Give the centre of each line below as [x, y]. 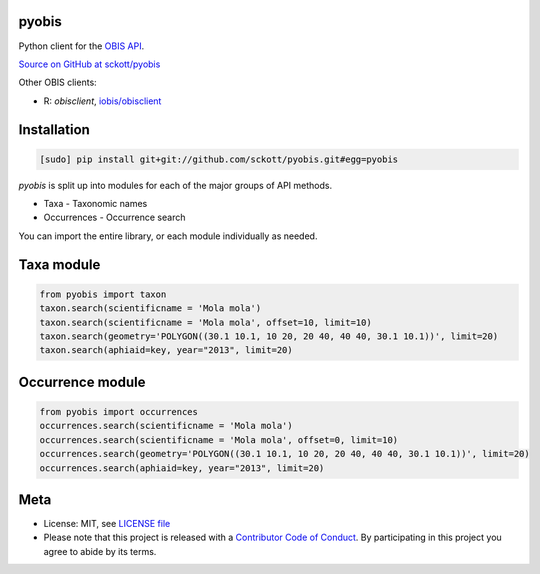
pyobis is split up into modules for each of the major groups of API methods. [175, 185]
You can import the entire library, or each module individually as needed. [168, 236]
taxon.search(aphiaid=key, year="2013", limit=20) [166, 350]
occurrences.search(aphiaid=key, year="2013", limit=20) [182, 468]
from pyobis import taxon [103, 294]
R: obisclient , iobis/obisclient [102, 101]
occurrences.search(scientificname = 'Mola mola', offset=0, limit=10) [219, 439]
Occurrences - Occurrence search [114, 217]
